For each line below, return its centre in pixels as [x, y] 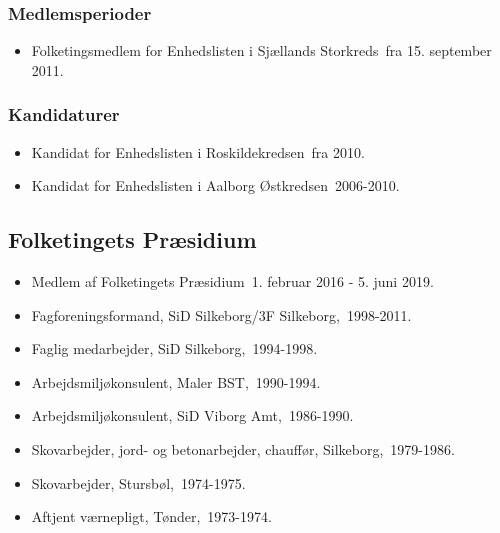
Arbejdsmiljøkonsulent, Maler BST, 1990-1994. [176, 381]
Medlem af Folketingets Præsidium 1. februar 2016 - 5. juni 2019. [232, 281]
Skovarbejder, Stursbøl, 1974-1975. [138, 482]
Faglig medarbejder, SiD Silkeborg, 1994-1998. [174, 348]
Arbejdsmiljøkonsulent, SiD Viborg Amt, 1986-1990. [192, 415]
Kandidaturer [64, 114]
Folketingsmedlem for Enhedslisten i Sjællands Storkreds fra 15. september [261, 50]
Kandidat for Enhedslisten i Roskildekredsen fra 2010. [198, 151]
